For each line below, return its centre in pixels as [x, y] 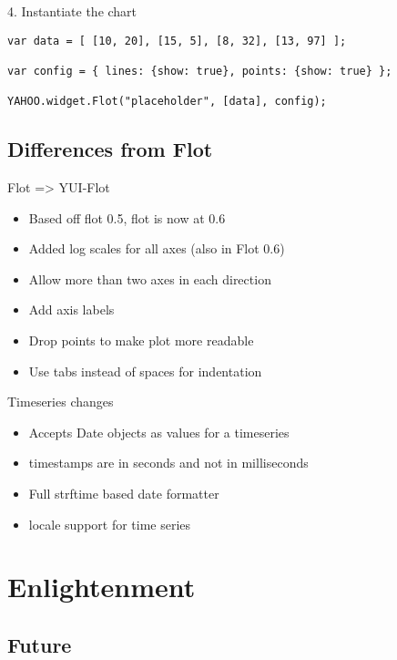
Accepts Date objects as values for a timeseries [159, 432]
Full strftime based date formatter [124, 494]
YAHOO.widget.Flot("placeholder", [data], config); [167, 102]
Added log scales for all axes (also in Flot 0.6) [157, 248]
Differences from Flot [110, 149]
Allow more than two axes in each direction [150, 278]
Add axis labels [71, 309]
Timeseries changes [61, 402]
